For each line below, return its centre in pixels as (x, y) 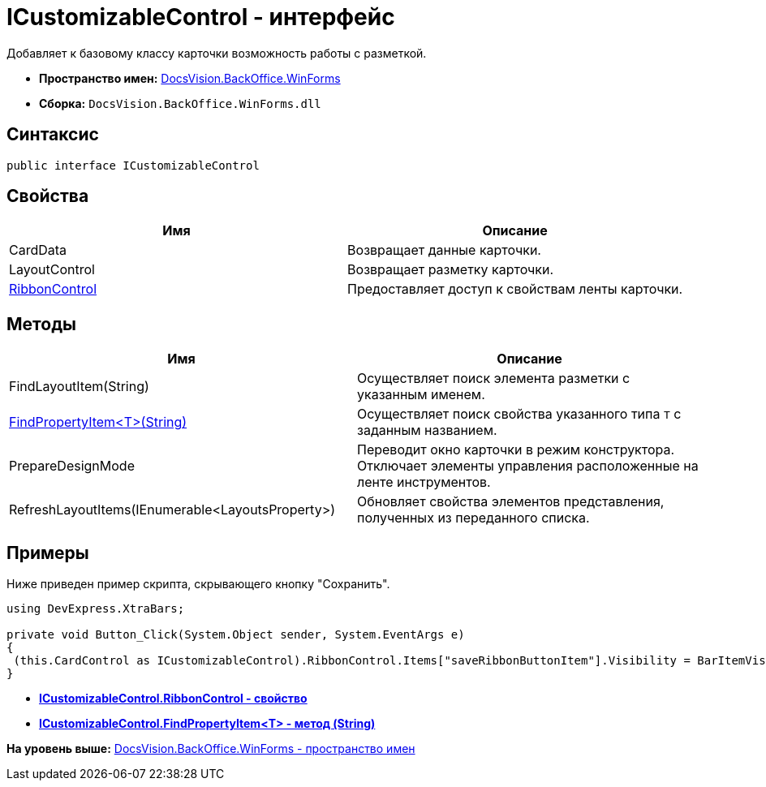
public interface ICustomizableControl (133, 165)
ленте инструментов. (424, 482)
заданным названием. (427, 430)
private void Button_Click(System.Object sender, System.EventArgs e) (236, 635)
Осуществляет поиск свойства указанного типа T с (519, 414)
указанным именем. (421, 395)
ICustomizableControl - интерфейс (201, 17)
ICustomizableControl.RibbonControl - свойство (173, 699)
